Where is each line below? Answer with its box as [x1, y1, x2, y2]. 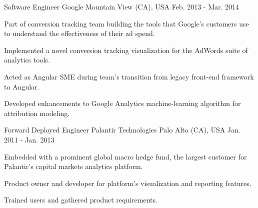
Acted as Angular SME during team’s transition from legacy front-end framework [4, 71, 254, 81]
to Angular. [4, 81, 39, 91]
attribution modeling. [4, 107, 70, 118]
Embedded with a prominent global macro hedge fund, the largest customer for [4, 151, 247, 161]
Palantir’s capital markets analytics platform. [4, 161, 143, 171]
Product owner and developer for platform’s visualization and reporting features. [4, 177, 251, 188]
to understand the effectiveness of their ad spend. [4, 28, 155, 38]
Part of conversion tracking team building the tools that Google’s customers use [4, 18, 249, 28]
